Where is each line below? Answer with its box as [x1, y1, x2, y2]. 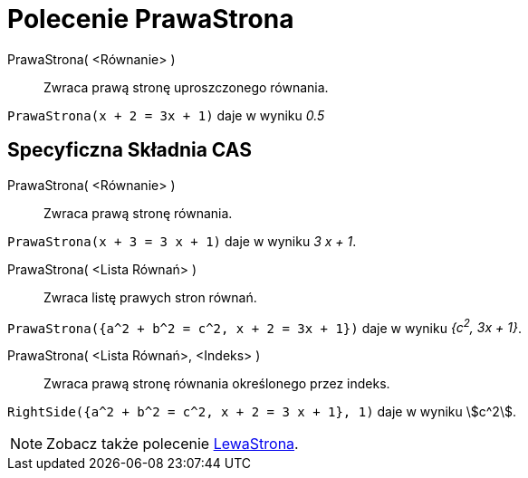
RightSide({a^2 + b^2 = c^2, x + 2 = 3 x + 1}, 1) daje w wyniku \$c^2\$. [7, 404, 516, 420]
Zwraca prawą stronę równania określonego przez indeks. [43, 376, 390, 392]
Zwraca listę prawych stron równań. [43, 289, 257, 305]
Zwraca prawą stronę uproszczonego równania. [43, 79, 329, 95]
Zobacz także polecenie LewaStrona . [46, 435, 299, 454]
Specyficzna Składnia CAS [7, 139, 252, 162]
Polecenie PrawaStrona [7, 4, 294, 34]
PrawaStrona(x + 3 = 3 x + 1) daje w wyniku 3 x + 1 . [7, 233, 357, 249]
